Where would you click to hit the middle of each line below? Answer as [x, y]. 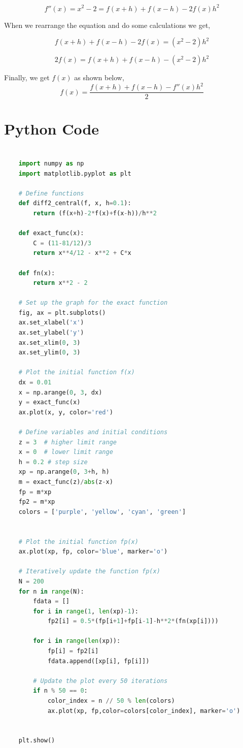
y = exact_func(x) [49, 402]
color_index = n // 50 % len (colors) [111, 701]
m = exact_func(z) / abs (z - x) [66, 482]
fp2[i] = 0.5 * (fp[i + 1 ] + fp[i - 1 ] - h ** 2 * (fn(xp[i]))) [133, 621]
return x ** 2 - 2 [60, 283]
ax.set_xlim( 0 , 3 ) [49, 343]
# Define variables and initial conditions [93, 432]
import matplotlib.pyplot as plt [75, 173]
